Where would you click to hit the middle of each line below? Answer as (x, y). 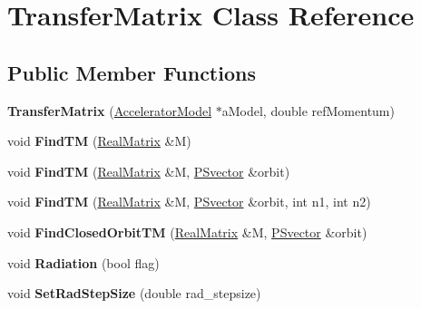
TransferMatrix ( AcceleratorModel (110, 110)
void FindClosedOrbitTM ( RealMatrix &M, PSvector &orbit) (187, 232)
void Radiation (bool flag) (83, 262)
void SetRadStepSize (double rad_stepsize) (134, 293)
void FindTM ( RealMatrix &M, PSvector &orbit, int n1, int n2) (189, 202)
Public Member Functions (132, 72)
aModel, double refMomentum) (308, 110)
